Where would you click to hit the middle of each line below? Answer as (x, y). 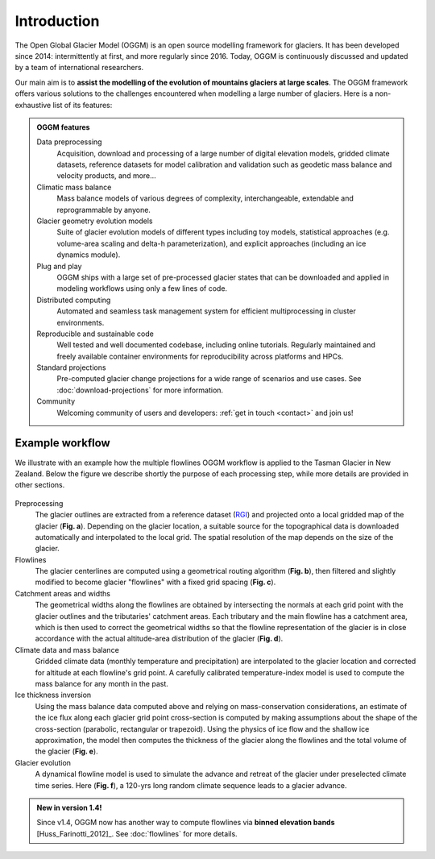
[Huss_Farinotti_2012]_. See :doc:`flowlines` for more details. (137, 833)
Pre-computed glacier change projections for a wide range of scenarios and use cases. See (209, 379)
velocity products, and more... (106, 176)
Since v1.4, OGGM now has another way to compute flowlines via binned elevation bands (186, 823)
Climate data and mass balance (67, 649)
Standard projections (71, 367)
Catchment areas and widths (62, 593)
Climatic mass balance (74, 187)
